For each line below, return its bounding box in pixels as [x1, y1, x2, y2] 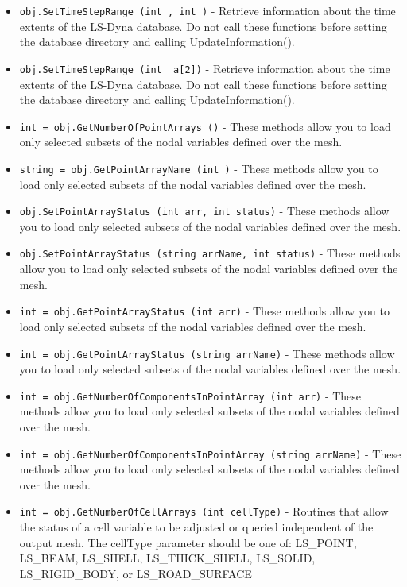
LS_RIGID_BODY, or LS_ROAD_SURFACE [19, 565, 252, 581]
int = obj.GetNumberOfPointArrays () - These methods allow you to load [19, 118, 391, 134]
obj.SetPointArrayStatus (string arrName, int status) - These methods [19, 245, 401, 261]
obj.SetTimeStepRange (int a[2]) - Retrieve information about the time [19, 60, 390, 76]
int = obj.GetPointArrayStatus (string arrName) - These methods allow [19, 345, 395, 361]
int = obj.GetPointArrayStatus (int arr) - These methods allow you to [19, 303, 390, 319]
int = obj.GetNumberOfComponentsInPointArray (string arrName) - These [19, 445, 401, 461]
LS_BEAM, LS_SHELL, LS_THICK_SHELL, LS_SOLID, [19, 550, 316, 566]
